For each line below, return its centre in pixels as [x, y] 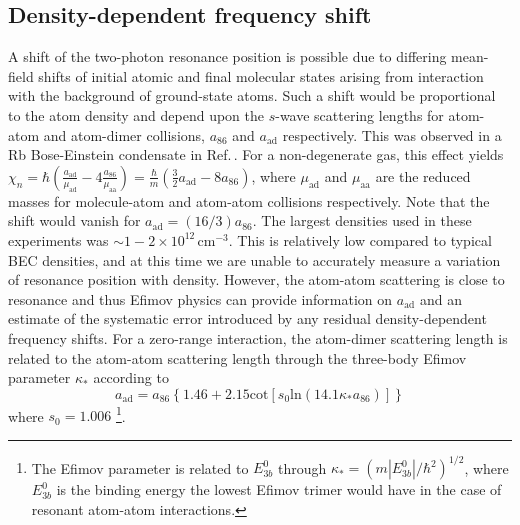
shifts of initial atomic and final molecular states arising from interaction [261, 75]
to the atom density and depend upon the [136, 114]
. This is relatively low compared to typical [360, 239]
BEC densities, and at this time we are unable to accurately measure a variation [254, 259]
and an [440, 298]
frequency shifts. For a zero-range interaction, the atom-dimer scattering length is [258, 337]
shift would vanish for [74, 220]
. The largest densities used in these [362, 220]
